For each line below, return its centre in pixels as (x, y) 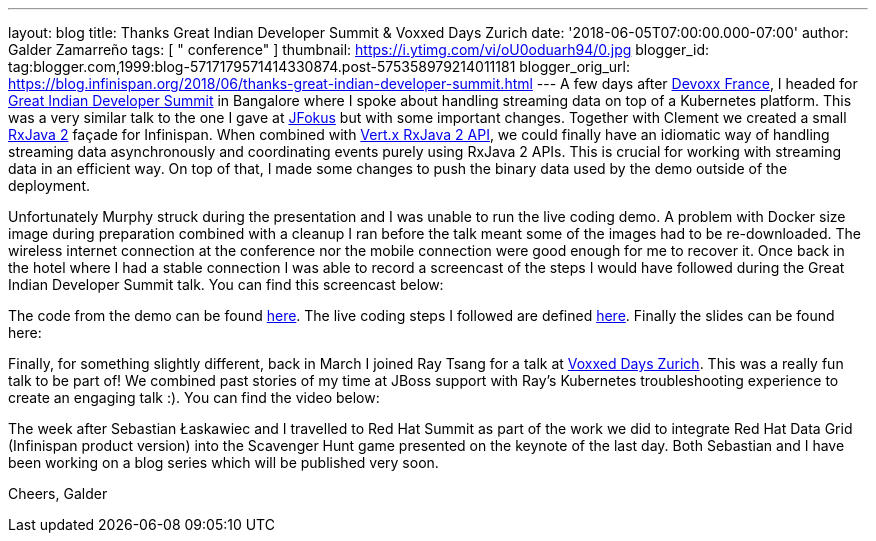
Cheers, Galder (58, 493)
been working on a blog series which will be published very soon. (223, 462)
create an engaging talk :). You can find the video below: (194, 397)
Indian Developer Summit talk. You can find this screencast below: (226, 284)
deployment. (49, 185)
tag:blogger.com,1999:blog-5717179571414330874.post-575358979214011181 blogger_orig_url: (319, 66)
